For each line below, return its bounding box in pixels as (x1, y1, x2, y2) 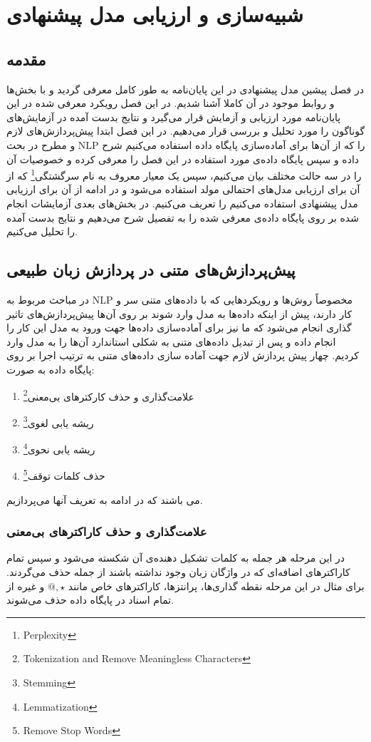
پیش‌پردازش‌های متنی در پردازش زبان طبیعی (6, 259, 296, 281)
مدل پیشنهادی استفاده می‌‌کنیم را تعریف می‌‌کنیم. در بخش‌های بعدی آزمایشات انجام (6, 195, 358, 210)
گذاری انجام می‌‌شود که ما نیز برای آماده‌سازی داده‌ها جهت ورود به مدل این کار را (6, 320, 352, 335)
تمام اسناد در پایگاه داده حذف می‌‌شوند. (6, 592, 174, 607)
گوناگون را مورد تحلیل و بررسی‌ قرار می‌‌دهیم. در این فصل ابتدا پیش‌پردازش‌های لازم (6, 123, 365, 138)
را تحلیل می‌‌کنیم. (6, 224, 78, 239)
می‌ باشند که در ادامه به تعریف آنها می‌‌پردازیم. (6, 492, 203, 507)
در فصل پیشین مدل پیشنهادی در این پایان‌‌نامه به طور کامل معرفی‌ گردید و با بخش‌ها (6, 81, 364, 96)
